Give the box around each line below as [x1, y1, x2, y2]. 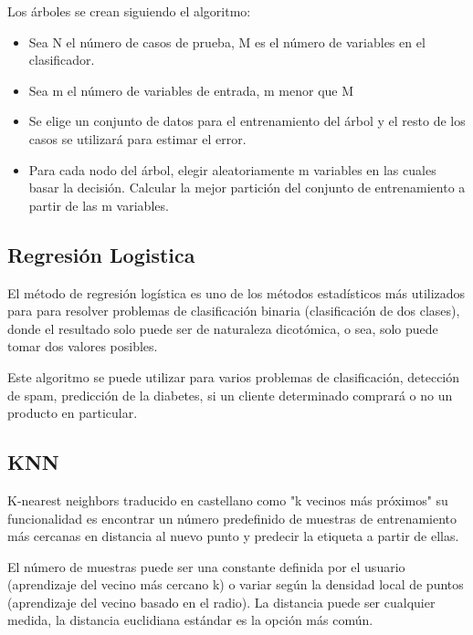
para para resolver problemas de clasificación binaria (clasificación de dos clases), [7, 301, 460, 320]
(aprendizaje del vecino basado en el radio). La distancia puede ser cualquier [7, 592, 436, 611]
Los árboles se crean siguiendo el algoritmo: [7, 2, 251, 20]
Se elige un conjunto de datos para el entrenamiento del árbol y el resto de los [28, 111, 466, 130]
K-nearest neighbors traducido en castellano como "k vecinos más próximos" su [7, 490, 448, 509]
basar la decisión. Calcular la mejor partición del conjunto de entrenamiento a [28, 178, 466, 197]
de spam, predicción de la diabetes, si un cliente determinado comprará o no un [7, 385, 453, 404]
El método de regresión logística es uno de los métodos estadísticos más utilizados [7, 283, 466, 302]
